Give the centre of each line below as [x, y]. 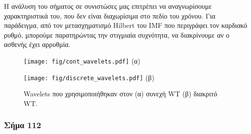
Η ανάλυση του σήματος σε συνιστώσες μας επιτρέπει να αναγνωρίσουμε [108, 6]
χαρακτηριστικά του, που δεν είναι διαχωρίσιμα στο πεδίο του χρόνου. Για [110, 15]
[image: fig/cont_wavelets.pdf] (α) [82, 60]
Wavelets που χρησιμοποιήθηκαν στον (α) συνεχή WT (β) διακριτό [121, 94]
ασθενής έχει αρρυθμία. [37, 44]
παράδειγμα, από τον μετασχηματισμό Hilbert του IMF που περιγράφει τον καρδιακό [126, 25]
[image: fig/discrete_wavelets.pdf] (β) [89, 77]
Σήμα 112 [23, 125]
